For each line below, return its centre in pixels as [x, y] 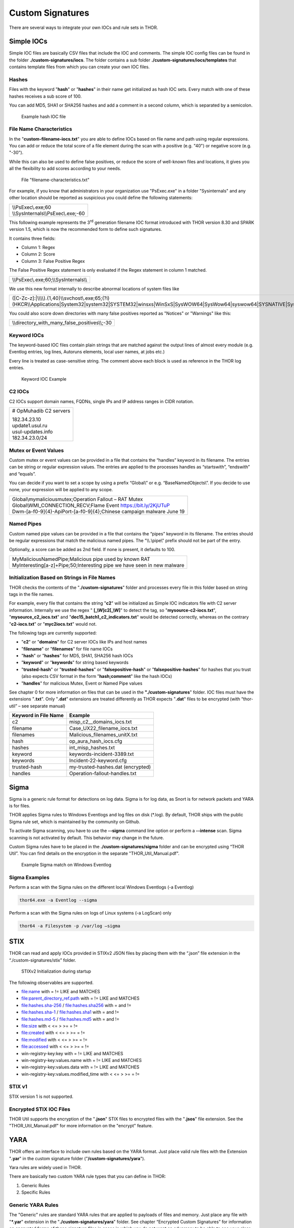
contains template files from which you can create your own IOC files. [79, 67]
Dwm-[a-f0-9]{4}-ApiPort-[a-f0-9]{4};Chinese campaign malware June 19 [98, 511]
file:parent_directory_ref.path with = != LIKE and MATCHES [80, 998]
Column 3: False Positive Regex [53, 261]
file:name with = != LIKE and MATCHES [61, 991]
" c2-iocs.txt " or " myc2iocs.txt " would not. [53, 624]
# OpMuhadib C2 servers [41, 411]
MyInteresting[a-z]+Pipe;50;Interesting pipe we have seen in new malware [98, 565]
